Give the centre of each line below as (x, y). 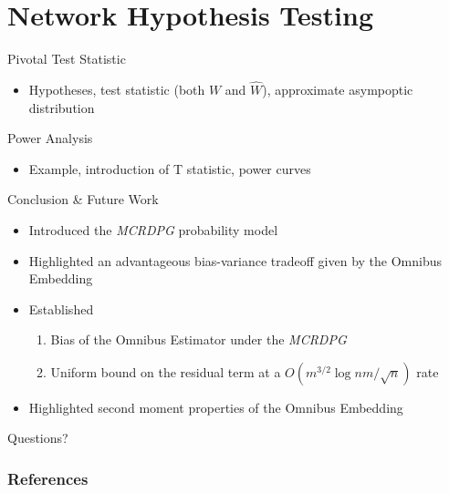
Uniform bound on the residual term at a (166, 371)
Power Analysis (50, 138)
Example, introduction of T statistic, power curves (170, 168)
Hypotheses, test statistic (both (117, 89)
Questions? (38, 438)
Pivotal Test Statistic (67, 59)
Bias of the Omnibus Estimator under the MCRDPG (198, 339)
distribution (62, 107)
